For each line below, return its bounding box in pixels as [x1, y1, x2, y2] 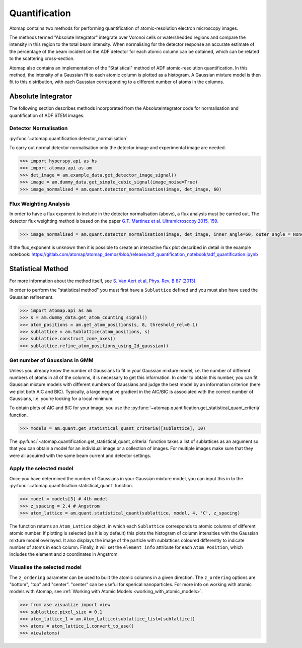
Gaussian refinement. [9, 294, 54, 300]
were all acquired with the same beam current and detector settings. [9, 452, 152, 459]
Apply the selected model [9, 465, 73, 472]
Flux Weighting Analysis [9, 201, 70, 208]
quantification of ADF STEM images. [9, 112, 85, 118]
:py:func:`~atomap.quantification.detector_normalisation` [9, 135, 128, 141]
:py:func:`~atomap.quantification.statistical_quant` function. [9, 483, 133, 489]
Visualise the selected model [9, 564, 82, 571]
